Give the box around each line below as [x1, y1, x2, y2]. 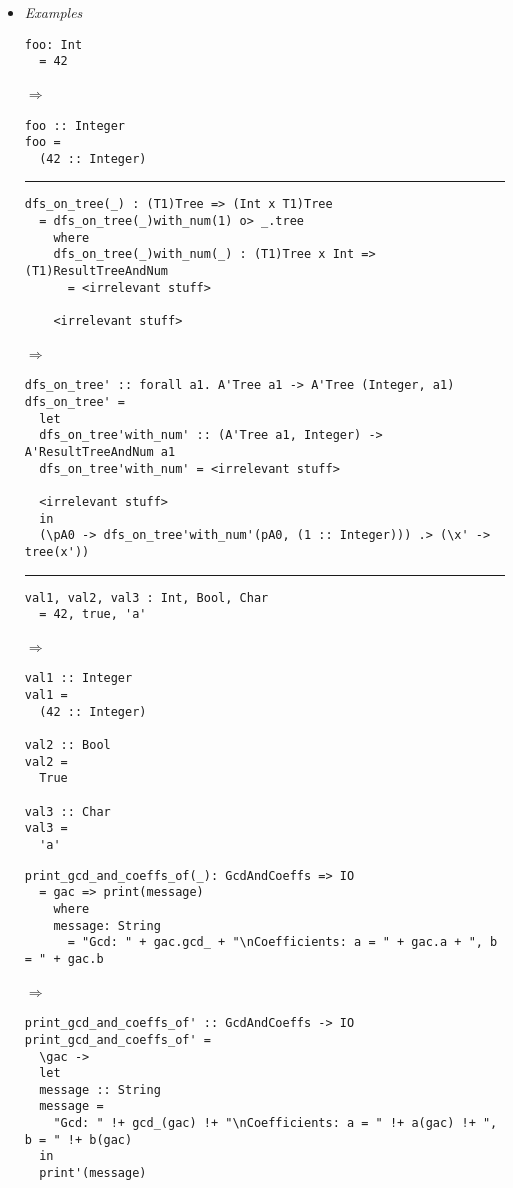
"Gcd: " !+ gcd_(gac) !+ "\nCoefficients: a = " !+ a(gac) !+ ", [53, 1116, 498, 1131]
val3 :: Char [24, 804, 111, 819]
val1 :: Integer [24, 671, 133, 686]
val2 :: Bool [24, 738, 111, 753]
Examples [24, 2, 83, 22]
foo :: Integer [24, 118, 126, 133]
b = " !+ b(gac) [24, 1132, 133, 1147]
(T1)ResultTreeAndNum [24, 264, 168, 279]
